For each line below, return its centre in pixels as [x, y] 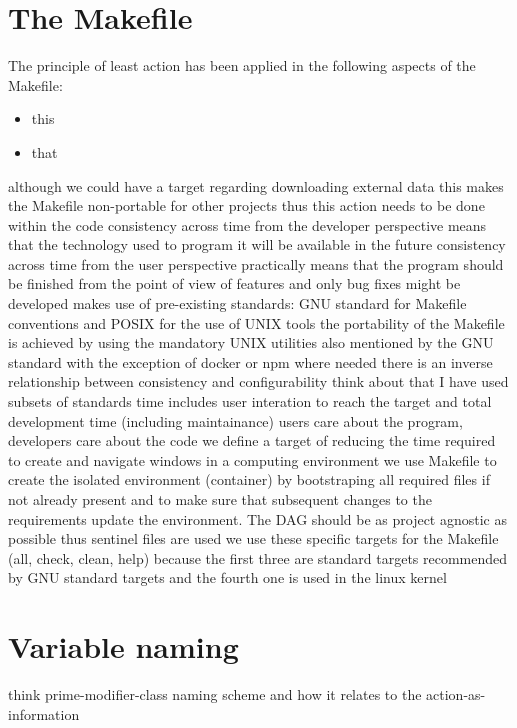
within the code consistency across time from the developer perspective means [247, 224]
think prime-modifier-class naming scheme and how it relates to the [215, 694]
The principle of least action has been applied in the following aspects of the [242, 65]
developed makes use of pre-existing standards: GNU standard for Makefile [237, 303]
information [44, 713]
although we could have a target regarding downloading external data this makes [256, 185]
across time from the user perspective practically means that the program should [256, 263]
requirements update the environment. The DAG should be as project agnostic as [257, 518]
